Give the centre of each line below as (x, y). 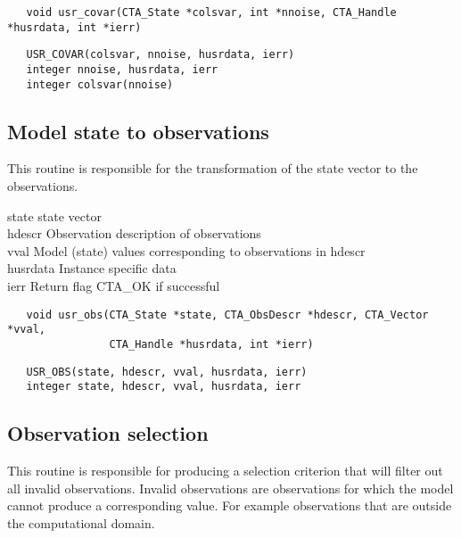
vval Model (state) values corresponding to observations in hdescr (186, 250)
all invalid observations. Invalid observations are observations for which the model (230, 488)
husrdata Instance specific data (92, 268)
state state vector (54, 215)
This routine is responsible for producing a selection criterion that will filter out (225, 471)
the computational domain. (81, 522)
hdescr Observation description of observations (134, 233)
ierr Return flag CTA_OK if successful (114, 286)
